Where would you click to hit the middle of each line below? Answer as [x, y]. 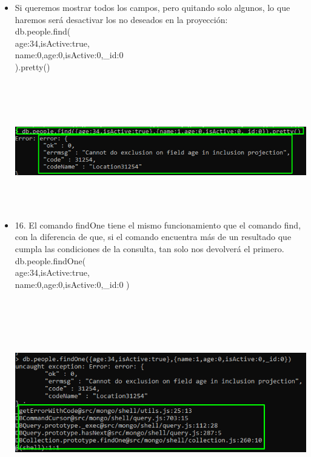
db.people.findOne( [50, 260]
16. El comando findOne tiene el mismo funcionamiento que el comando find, [158, 225]
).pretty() [32, 66]
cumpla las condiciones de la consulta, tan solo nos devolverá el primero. [149, 248]
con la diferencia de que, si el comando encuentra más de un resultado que [153, 237]
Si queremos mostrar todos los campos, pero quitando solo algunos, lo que [152, 7]
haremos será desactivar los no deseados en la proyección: [121, 19]
